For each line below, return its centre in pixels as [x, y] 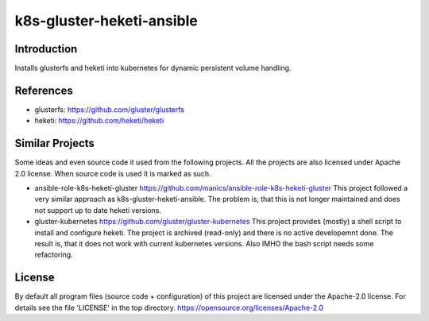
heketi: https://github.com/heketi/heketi [99, 121]
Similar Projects [55, 143]
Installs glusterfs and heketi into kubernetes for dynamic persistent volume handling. [153, 68]
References [44, 90]
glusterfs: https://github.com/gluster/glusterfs [110, 109]
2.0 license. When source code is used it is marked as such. [113, 173]
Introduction [46, 49]
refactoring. [54, 255]
